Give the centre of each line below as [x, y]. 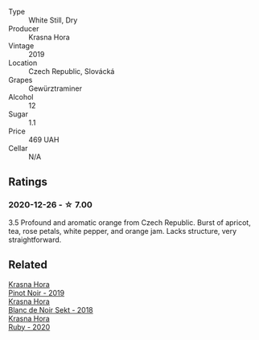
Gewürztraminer [55, 88]
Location [23, 63]
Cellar [18, 148]
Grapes [21, 80]
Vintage [21, 46]
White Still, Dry [53, 20]
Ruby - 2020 [29, 327]
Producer [24, 29]
